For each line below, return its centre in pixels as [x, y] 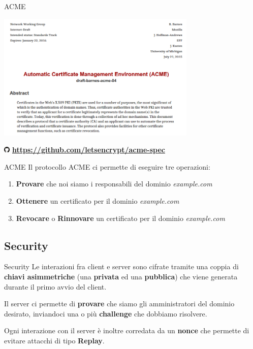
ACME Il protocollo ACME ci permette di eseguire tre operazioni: [107, 166]
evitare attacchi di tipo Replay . [54, 341]
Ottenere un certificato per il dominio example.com [98, 201]
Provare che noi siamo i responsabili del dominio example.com [114, 184]
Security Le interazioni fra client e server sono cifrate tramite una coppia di [121, 266]
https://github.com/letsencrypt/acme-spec [89, 150]
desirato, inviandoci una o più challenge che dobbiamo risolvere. [106, 313]
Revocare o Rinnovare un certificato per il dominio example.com [120, 218]
